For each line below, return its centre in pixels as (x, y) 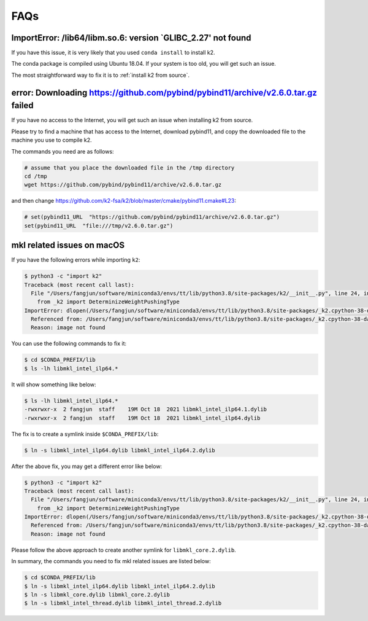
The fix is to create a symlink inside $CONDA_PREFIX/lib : (85, 434)
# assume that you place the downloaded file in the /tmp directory (129, 168)
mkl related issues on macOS (68, 245)
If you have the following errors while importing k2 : (76, 260)
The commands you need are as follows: (63, 151)
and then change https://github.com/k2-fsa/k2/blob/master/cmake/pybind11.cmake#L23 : (124, 201)
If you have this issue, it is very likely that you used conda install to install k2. (113, 53)
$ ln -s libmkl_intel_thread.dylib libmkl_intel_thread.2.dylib (123, 603)
